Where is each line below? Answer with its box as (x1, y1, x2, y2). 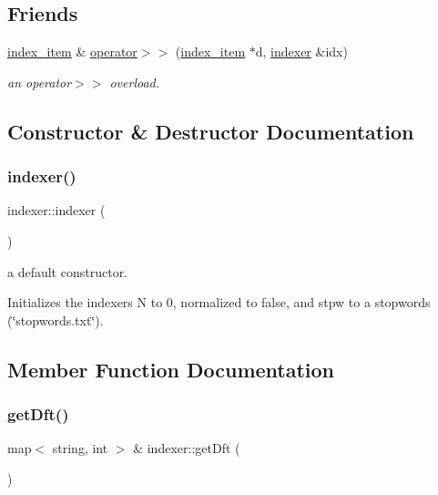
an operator (7, 72, 72, 91)
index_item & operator (7, 42, 138, 61)
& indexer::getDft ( (133, 438, 240, 458)
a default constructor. (7, 262, 128, 281)
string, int (52, 438, 108, 458)
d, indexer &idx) (255, 42, 348, 61)
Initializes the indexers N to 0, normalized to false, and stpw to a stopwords (7, 293, 431, 312)
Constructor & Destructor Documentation (7, 117, 414, 145)
